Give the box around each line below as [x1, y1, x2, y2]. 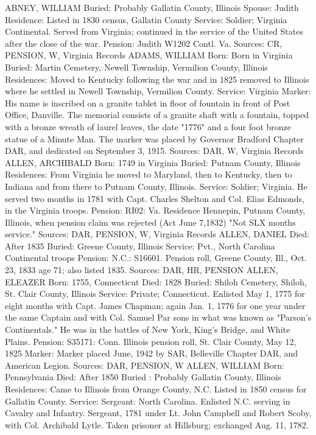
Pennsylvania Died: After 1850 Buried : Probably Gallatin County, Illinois [5, 371, 281, 383]
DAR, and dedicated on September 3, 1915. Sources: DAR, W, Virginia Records [5, 144, 304, 157]
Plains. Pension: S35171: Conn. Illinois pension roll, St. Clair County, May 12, [5, 335, 297, 347]
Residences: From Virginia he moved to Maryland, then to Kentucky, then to [5, 168, 292, 181]
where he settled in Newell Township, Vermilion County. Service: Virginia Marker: [5, 85, 311, 97]
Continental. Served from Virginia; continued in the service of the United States [5, 25, 303, 38]
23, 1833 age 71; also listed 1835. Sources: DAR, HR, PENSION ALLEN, [5, 263, 278, 276]
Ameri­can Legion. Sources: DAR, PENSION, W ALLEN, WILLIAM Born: [5, 358, 284, 371]
